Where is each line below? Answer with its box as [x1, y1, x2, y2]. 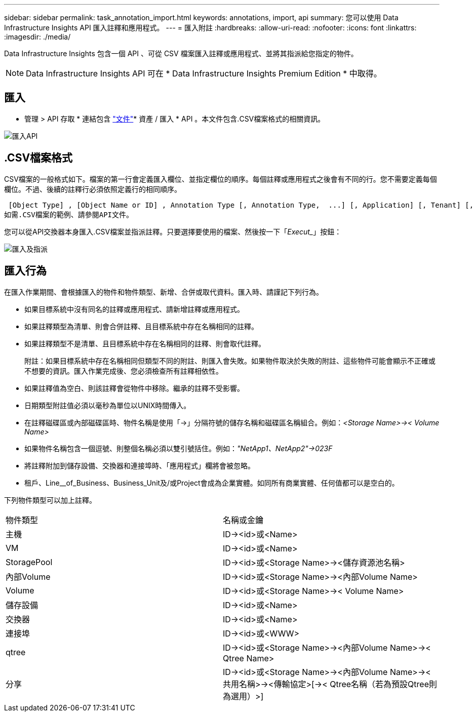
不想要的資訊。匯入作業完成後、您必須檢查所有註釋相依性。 [24, 366, 223, 375]
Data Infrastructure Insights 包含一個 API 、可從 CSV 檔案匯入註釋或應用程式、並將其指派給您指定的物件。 [4, 49, 358, 58]
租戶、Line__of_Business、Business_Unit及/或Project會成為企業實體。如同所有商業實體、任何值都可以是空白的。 [24, 478, 399, 487]
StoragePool [6, 556, 53, 567]
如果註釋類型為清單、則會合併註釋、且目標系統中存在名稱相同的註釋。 [24, 322, 258, 331]
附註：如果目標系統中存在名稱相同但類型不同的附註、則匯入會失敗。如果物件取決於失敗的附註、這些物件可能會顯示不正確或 [24, 356, 435, 365]
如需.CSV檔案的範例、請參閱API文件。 [4, 210, 134, 219]
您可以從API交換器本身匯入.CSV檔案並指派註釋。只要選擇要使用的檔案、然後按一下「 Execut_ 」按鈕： [4, 227, 342, 236]
